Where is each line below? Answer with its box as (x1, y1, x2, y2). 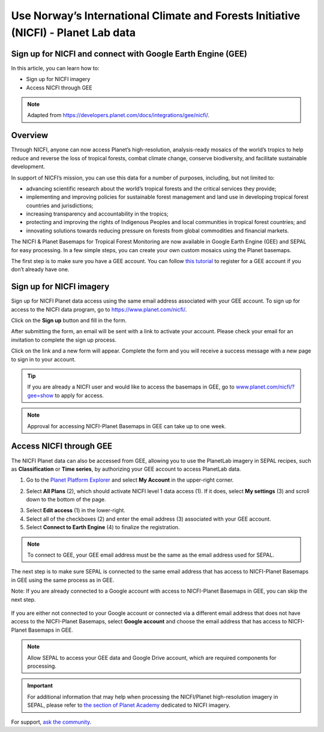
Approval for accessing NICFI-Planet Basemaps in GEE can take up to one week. (27, 422, 226, 429)
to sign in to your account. (11, 355, 76, 363)
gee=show (27, 392, 54, 399)
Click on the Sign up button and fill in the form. (11, 317, 127, 324)
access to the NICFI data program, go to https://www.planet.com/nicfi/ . (11, 306, 187, 313)
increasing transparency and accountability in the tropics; (26, 210, 169, 217)
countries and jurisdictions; (26, 202, 94, 209)
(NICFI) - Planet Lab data (11, 26, 136, 39)
